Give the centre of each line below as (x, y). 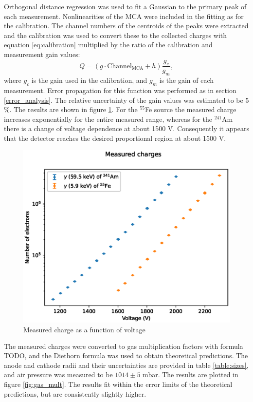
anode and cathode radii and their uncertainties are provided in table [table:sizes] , (126, 365)
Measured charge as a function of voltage (84, 329)
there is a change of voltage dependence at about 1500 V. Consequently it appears (126, 128)
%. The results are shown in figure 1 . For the (71, 109)
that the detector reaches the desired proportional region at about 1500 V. (115, 138)
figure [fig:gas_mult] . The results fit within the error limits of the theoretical (118, 384)
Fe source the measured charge (190, 109)
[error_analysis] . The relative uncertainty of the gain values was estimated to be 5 (126, 100)
